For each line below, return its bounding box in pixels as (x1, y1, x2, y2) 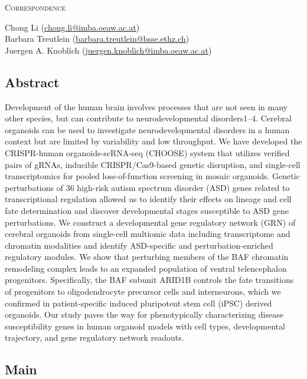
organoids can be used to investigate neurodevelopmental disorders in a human (5, 123, 290, 136)
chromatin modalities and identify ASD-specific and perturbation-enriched (5, 239, 273, 251)
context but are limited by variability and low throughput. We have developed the (5, 135, 302, 147)
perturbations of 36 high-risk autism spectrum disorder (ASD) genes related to (5, 181, 290, 193)
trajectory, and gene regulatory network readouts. (5, 331, 184, 344)
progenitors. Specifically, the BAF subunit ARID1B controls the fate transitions (5, 273, 294, 286)
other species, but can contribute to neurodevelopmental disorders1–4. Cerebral (5, 112, 292, 124)
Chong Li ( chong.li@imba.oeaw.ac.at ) (5, 21, 140, 33)
